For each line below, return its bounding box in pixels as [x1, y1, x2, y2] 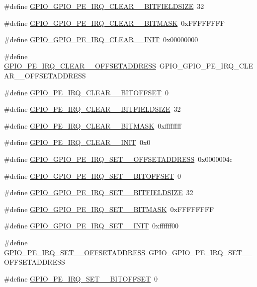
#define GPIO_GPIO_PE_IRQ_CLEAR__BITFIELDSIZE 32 [4, 1, 204, 11]
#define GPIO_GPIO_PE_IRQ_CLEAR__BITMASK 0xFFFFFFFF [4, 17, 225, 28]
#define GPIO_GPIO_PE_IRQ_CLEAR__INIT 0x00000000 [4, 34, 198, 45]
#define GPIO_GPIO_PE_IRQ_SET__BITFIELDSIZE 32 [4, 187, 193, 198]
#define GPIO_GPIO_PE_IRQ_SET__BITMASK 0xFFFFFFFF [4, 204, 214, 214]
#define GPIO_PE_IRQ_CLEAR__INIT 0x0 [4, 137, 151, 147]
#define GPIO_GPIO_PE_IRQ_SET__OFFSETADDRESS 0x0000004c [4, 153, 233, 164]
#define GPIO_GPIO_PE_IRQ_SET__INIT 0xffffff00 [4, 220, 179, 231]
